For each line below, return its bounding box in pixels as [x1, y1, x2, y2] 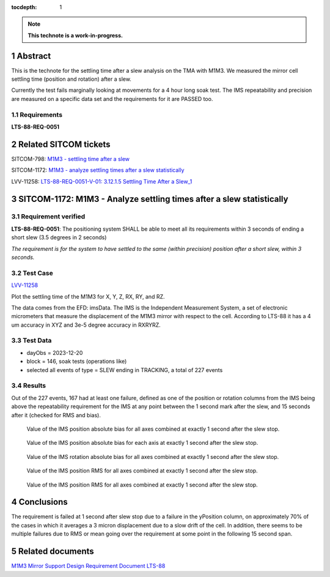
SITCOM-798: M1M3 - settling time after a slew [11, 155, 130, 162]
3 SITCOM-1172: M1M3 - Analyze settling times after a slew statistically [11, 193, 288, 204]
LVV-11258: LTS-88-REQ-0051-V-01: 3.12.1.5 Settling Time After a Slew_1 [11, 177, 193, 185]
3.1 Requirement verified [11, 212, 86, 221]
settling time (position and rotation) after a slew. [11, 75, 131, 83]
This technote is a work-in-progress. [28, 31, 123, 39]
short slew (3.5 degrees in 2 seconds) [11, 234, 107, 241]
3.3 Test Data [11, 337, 52, 345]
